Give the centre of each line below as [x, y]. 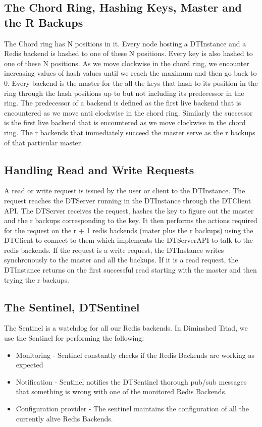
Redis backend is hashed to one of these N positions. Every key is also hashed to [128, 53]
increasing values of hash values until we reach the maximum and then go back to [130, 73]
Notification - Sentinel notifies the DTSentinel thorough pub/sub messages [131, 381]
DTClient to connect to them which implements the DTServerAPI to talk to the [129, 240]
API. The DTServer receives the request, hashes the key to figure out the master [129, 210]
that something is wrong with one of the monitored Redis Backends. [121, 391]
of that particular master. [44, 142]
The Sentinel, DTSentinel [72, 307]
